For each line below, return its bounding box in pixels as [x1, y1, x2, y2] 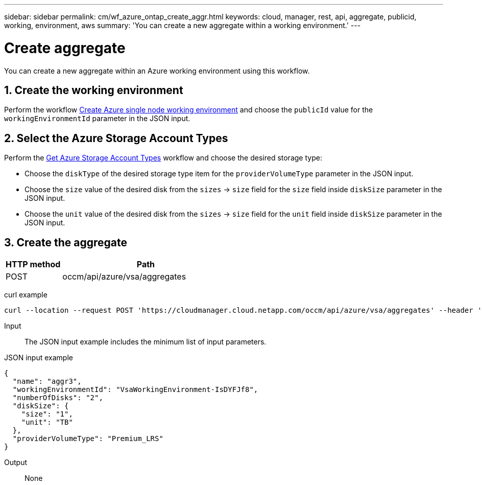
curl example [4, 290, 47, 299]
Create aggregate [4, 39, 126, 57]
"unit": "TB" [21, 418, 73, 427]
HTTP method [6, 259, 61, 270]
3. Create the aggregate [4, 236, 127, 249]
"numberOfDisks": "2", [12, 394, 103, 402]
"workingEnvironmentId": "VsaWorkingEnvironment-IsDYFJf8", [12, 385, 258, 394]
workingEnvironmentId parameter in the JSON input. [4, 114, 190, 123]
